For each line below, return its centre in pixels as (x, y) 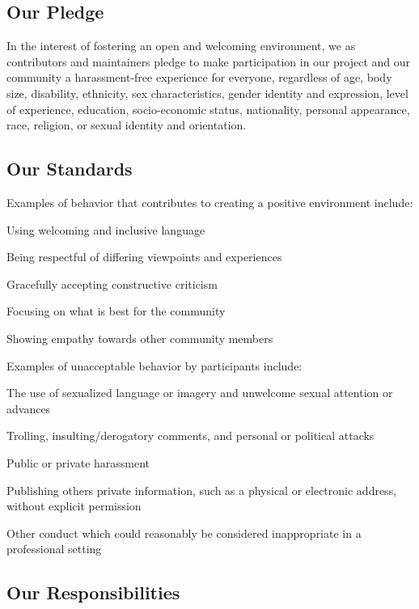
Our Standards (70, 169)
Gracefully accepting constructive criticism (112, 283)
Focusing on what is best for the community (116, 311)
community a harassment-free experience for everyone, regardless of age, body (199, 77)
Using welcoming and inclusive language (106, 229)
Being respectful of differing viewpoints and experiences (144, 257)
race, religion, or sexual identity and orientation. (127, 125)
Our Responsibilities (93, 592)
